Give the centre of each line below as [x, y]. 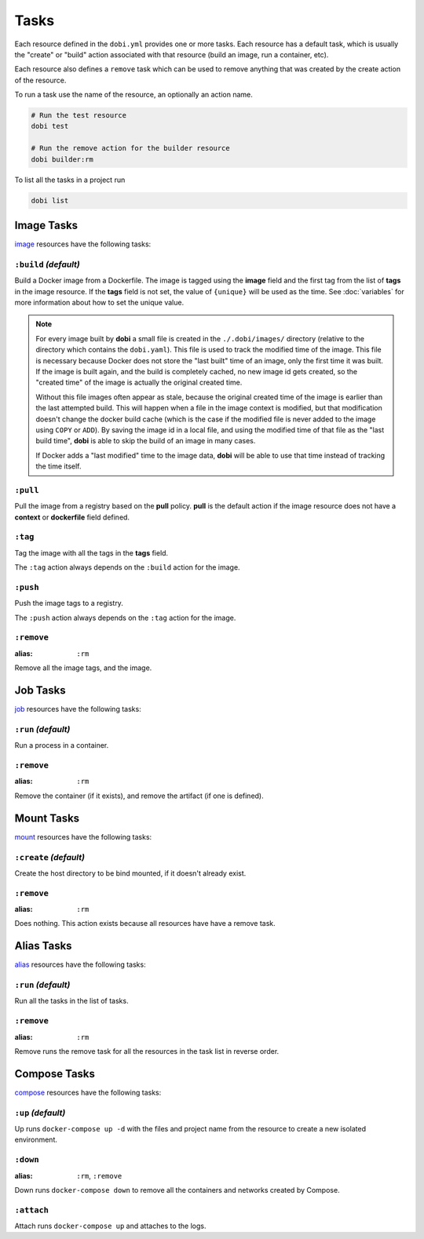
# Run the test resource [79, 115]
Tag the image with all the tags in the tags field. [91, 552]
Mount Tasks [47, 818]
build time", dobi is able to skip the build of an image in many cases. [146, 441]
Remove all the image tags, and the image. [83, 668]
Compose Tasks [55, 1074]
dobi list [50, 200]
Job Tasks [40, 691]
